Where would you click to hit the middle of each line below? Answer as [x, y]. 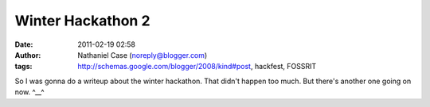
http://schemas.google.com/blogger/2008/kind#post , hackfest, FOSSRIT [197, 67]
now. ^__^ [29, 92]
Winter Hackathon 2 [82, 21]
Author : [28, 55]
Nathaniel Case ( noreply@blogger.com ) [143, 55]
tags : [23, 67]
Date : [24, 44]
